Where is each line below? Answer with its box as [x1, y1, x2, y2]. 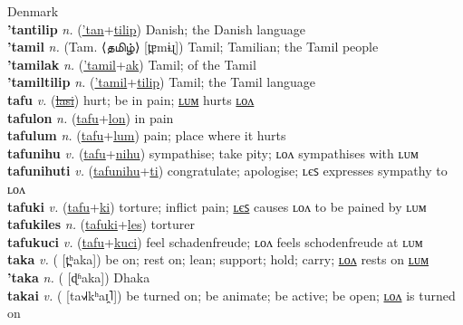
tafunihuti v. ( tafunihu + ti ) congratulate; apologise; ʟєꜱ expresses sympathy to [7, 161, 448, 180]
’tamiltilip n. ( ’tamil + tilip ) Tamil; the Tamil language [7, 72, 315, 91]
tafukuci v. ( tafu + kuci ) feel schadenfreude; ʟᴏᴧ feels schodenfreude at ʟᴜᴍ [7, 232, 423, 251]
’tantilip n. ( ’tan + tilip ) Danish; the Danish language [7, 19, 305, 38]
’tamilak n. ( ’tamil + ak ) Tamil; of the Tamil [7, 54, 256, 73]
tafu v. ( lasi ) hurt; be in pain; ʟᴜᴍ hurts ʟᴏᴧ [7, 90, 255, 109]
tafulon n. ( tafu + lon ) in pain [7, 108, 174, 127]
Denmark [7, 2, 59, 20]
